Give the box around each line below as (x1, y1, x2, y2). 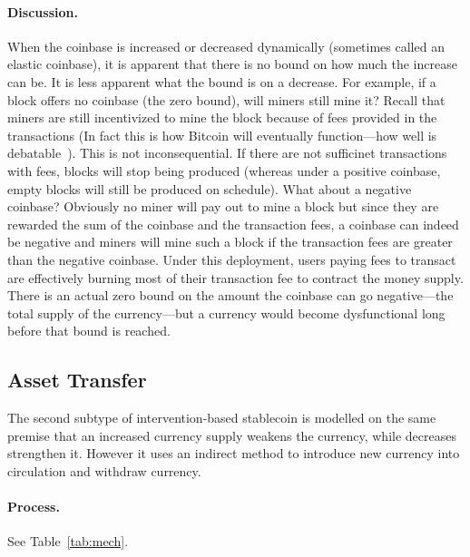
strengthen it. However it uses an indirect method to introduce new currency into (7, 444, 460, 463)
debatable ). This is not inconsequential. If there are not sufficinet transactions (7, 143, 447, 162)
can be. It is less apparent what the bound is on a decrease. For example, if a (7, 72, 436, 91)
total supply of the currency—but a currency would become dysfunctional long (7, 303, 446, 322)
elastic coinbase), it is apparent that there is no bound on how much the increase (7, 54, 457, 73)
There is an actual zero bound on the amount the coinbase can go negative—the (7, 286, 454, 305)
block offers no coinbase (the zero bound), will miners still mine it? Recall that (7, 90, 446, 109)
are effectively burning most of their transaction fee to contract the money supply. (7, 268, 464, 287)
